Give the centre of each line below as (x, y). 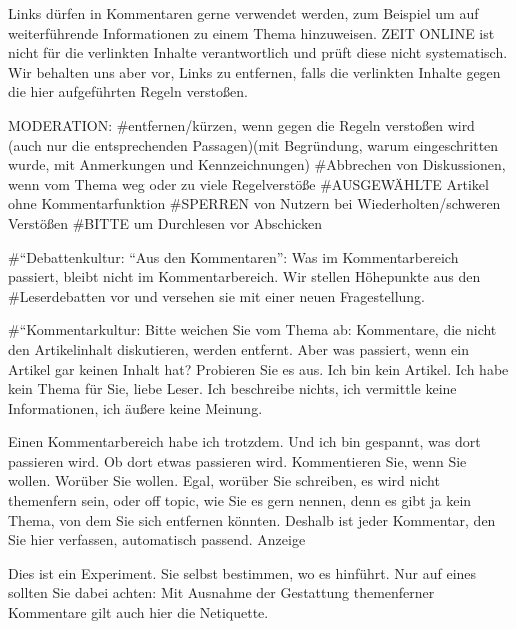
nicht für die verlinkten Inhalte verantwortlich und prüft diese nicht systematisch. (258, 52)
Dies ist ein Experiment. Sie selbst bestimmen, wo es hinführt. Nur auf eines (242, 572)
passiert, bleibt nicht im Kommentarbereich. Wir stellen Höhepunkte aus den (244, 276)
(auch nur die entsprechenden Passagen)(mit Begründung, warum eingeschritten (253, 144)
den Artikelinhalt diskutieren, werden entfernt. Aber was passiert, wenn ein (239, 348)
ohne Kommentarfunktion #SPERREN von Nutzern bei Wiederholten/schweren (254, 203)
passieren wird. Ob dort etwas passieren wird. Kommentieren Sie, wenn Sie (237, 460)
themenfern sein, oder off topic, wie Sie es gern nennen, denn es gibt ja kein (240, 500)
